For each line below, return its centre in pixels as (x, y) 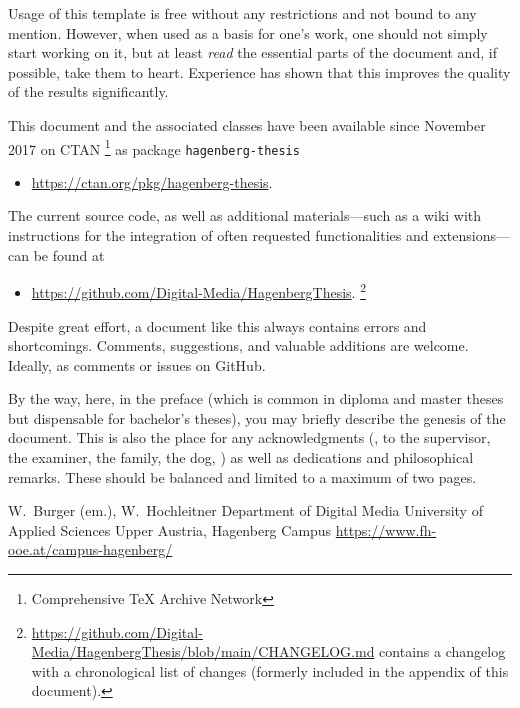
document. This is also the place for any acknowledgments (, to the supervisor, (249, 437)
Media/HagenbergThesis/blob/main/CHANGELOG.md (203, 651)
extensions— (471, 235)
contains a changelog (442, 651)
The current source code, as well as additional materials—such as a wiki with (245, 215)
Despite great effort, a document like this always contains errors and (217, 325)
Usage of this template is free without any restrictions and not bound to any (242, 13)
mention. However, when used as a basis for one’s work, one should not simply (248, 32)
